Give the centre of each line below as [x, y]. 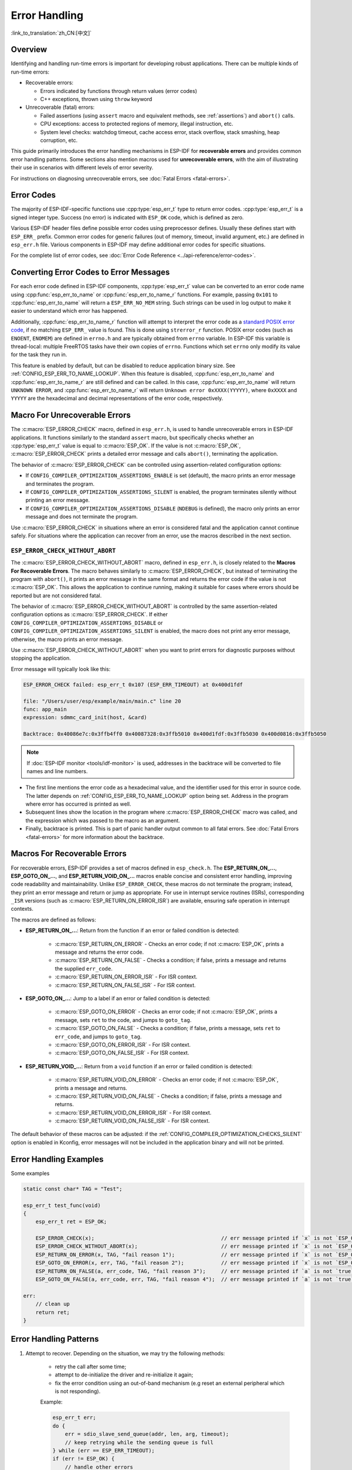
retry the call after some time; [90, 1367]
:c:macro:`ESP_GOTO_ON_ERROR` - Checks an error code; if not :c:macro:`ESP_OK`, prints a [166, 1012]
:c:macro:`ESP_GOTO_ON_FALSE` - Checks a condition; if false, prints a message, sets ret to [168, 1028]
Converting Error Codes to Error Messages [90, 273]
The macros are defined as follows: [53, 920]
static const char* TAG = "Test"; [73, 1189]
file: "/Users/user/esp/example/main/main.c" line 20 [102, 701]
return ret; [53, 1312]
